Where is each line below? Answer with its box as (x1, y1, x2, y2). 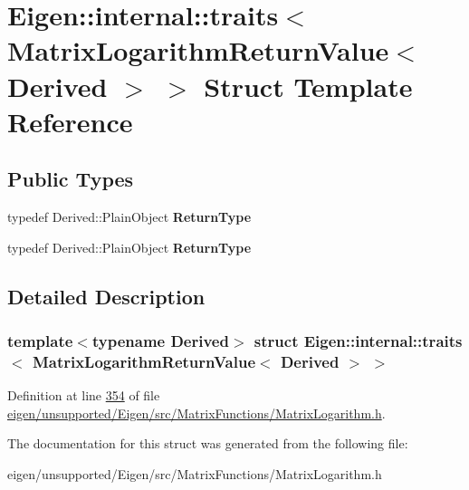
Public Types (7, 165, 134, 193)
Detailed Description (7, 282, 206, 310)
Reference (7, 102, 133, 139)
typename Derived (91, 330, 229, 352)
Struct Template (204, 67, 413, 104)
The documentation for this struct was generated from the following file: (7, 434, 408, 453)
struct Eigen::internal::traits (254, 330, 463, 352)
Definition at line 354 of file (7, 386, 160, 405)
